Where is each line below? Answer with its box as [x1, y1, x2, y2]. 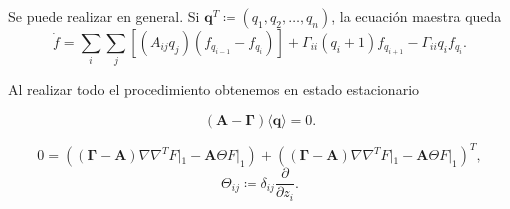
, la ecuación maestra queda [331, 6, 502, 26]
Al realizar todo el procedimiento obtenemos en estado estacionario [8, 79, 420, 100]
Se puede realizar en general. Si [8, 6, 200, 26]
